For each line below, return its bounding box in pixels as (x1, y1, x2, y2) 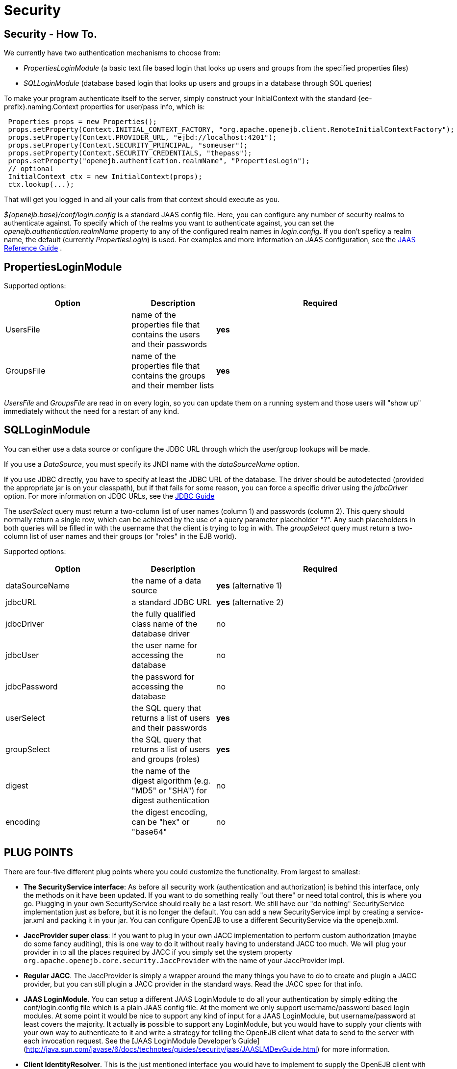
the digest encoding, (131, 807, 208, 817)
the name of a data (131, 575, 201, 585)
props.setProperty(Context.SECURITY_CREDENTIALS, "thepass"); (8, 149, 252, 157)
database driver (131, 628, 190, 638)
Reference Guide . (4, 244, 62, 253)
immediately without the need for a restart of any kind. (4, 407, 179, 416)
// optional (8, 165, 54, 173)
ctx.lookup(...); (8, 180, 75, 189)
